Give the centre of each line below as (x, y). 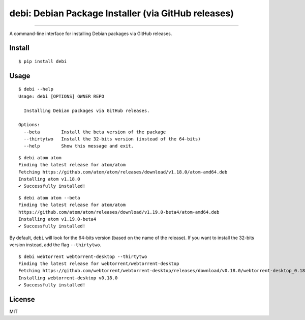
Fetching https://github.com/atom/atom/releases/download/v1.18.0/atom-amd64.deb (123, 172)
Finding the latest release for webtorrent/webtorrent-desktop (99, 264)
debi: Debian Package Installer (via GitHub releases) (121, 13)
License (22, 299)
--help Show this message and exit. (79, 146)
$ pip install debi (43, 61)
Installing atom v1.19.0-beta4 (57, 219)
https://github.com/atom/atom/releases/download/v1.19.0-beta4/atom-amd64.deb (119, 212)
